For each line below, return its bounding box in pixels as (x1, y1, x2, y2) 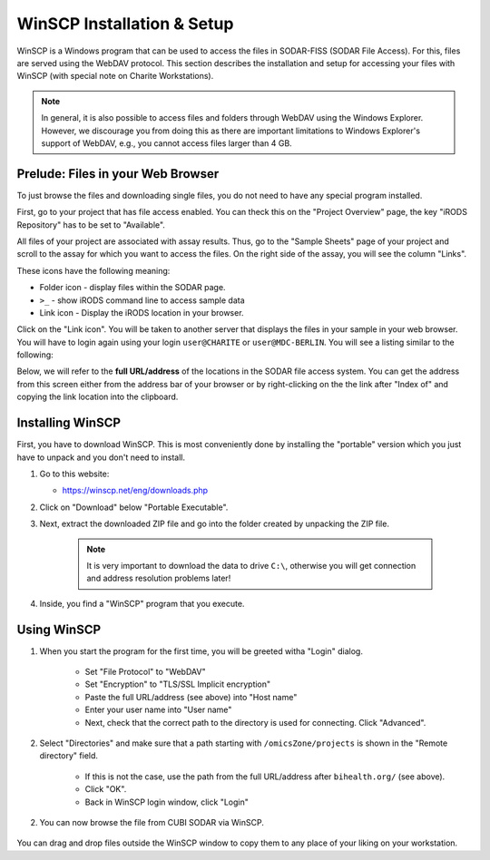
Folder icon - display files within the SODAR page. (39, 282, 226, 293)
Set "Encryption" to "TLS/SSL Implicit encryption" (84, 679, 271, 689)
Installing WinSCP (16, 415, 122, 431)
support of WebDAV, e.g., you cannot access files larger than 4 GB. (41, 137, 292, 149)
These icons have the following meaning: (16, 265, 171, 276)
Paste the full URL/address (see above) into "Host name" (84, 691, 298, 702)
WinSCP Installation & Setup (16, 14, 234, 34)
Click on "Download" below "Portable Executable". (39, 502, 229, 513)
